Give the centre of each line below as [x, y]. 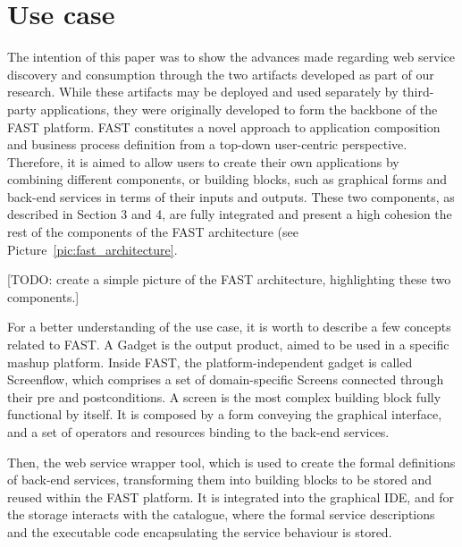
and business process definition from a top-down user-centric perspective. [207, 144]
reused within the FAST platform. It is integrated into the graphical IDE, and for [231, 497]
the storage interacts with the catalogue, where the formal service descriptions [221, 514]
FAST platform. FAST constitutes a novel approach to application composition [224, 126]
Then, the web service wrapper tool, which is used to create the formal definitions [231, 462]
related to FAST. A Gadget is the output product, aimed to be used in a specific [228, 345]
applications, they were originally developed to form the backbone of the [239, 109]
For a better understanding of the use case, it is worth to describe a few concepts [229, 327]
